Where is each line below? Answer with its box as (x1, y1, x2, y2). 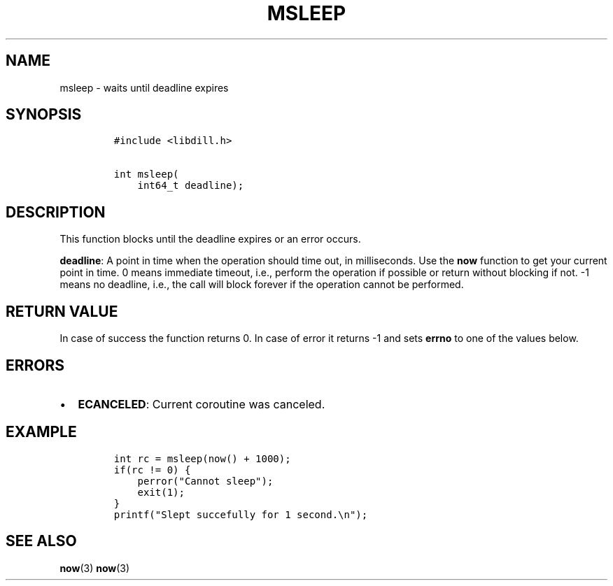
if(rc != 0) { (113, 464, 191, 476)
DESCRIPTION (6, 203, 106, 221)
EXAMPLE (6, 423, 77, 441)
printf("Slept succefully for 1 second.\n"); (113, 508, 368, 520)
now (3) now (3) (59, 562, 130, 574)
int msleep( (113, 169, 179, 180)
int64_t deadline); (137, 180, 244, 192)
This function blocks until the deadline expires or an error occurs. (59, 233, 361, 245)
